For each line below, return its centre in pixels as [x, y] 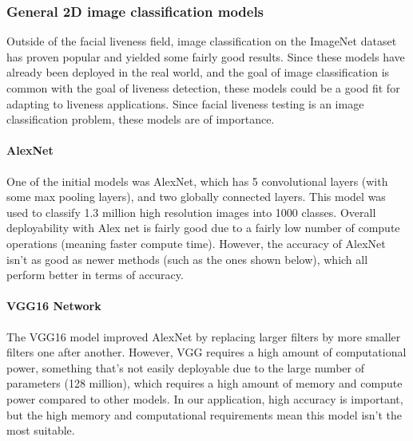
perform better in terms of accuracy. [95, 275]
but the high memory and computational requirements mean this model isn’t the [205, 414]
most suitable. [41, 430]
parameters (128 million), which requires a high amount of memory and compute [205, 383]
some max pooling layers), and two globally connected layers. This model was [196, 197]
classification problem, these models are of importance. [141, 119]
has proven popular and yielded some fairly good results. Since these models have [206, 56]
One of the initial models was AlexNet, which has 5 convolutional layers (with [197, 181]
